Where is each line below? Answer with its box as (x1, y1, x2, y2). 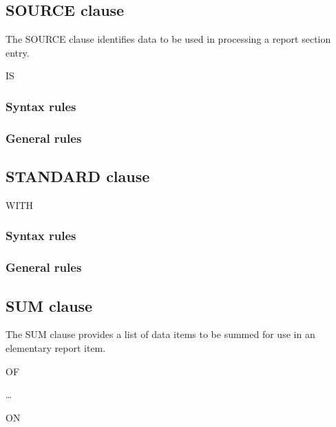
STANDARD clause (6, 166, 150, 187)
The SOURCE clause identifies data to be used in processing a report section (6, 32, 331, 46)
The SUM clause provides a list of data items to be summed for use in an (6, 327, 315, 341)
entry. (6, 45, 30, 59)
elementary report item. (6, 340, 106, 355)
